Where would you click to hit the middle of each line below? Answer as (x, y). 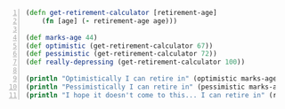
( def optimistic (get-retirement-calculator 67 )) (119, 46)
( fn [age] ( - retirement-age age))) (110, 21)
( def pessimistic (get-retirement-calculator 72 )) (121, 54)
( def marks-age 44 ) (61, 37)
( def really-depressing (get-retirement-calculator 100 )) (135, 62)
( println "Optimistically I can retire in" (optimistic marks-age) (153, 79)
